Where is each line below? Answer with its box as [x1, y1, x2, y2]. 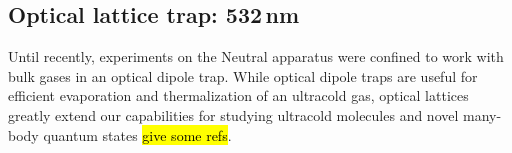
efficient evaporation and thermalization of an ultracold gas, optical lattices [8, 85, 469, 106]
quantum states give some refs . [43, 124, 232, 145]
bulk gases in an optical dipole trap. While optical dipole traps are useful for [8, 65, 478, 86]
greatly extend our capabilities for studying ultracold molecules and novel [8, 104, 459, 125]
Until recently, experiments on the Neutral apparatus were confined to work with [8, 46, 504, 67]
